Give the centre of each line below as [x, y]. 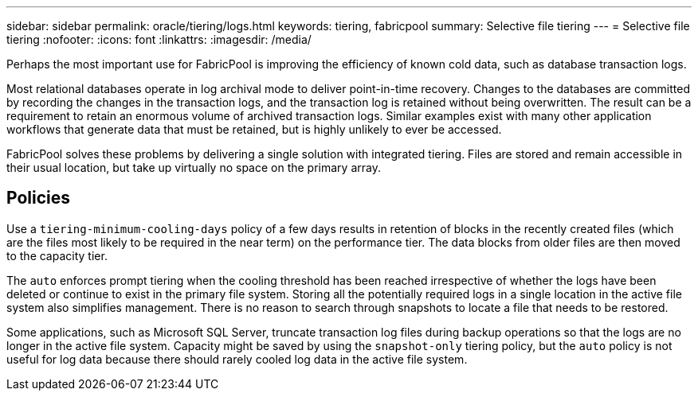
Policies [39, 198]
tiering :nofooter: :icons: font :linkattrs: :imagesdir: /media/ [159, 39]
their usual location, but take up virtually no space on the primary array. [194, 167]
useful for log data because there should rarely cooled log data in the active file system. [237, 359]
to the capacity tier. [57, 255]
